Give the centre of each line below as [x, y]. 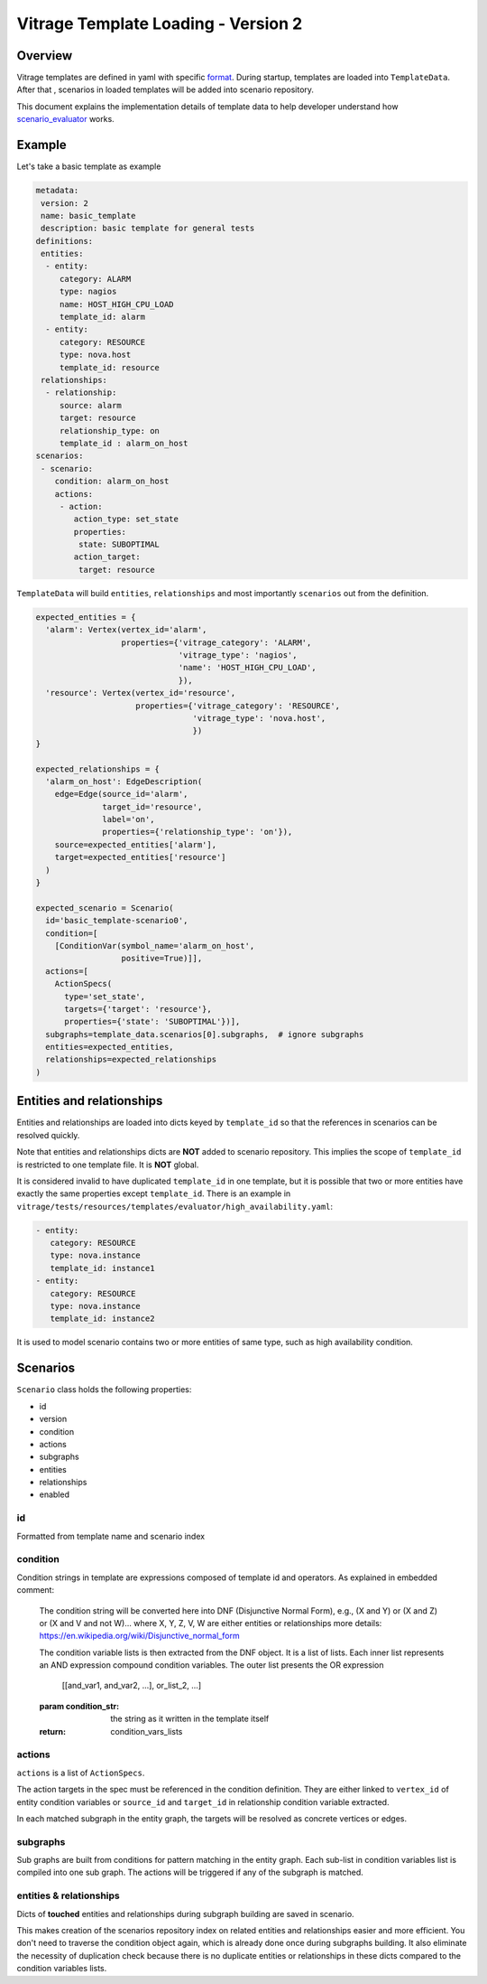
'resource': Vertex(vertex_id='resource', [141, 693]
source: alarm [90, 405]
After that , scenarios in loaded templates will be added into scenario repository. [165, 89]
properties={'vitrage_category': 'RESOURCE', [238, 706]
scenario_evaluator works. [65, 119]
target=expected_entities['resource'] [140, 857]
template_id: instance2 [102, 1319]
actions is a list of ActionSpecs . [81, 1773]
